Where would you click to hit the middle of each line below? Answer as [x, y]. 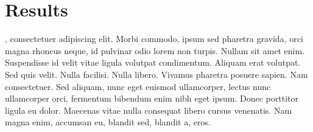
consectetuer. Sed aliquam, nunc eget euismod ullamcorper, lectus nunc [138, 86]
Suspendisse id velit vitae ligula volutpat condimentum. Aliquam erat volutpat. [153, 62]
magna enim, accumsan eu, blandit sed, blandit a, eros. [108, 122]
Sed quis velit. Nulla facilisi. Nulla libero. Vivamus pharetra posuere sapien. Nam [156, 74]
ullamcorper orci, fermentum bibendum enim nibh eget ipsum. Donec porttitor [152, 98]
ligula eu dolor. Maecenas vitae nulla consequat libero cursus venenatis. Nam [149, 110]
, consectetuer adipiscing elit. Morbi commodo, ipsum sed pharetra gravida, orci [154, 39]
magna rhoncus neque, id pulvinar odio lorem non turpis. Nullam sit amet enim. [155, 50]
